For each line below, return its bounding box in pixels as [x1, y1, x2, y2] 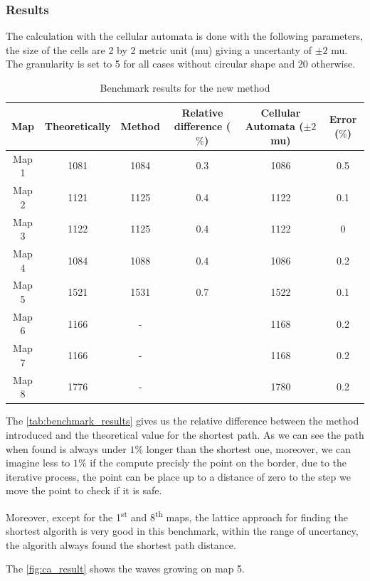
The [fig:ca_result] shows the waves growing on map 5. [6, 561, 245, 576]
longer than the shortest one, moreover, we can [146, 441, 351, 456]
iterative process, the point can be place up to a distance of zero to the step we [6, 469, 351, 484]
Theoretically [44, 119, 111, 134]
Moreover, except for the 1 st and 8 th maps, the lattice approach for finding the [6, 507, 348, 524]
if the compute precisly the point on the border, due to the [90, 455, 347, 470]
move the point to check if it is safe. [6, 483, 162, 498]
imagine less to [6, 455, 70, 470]
